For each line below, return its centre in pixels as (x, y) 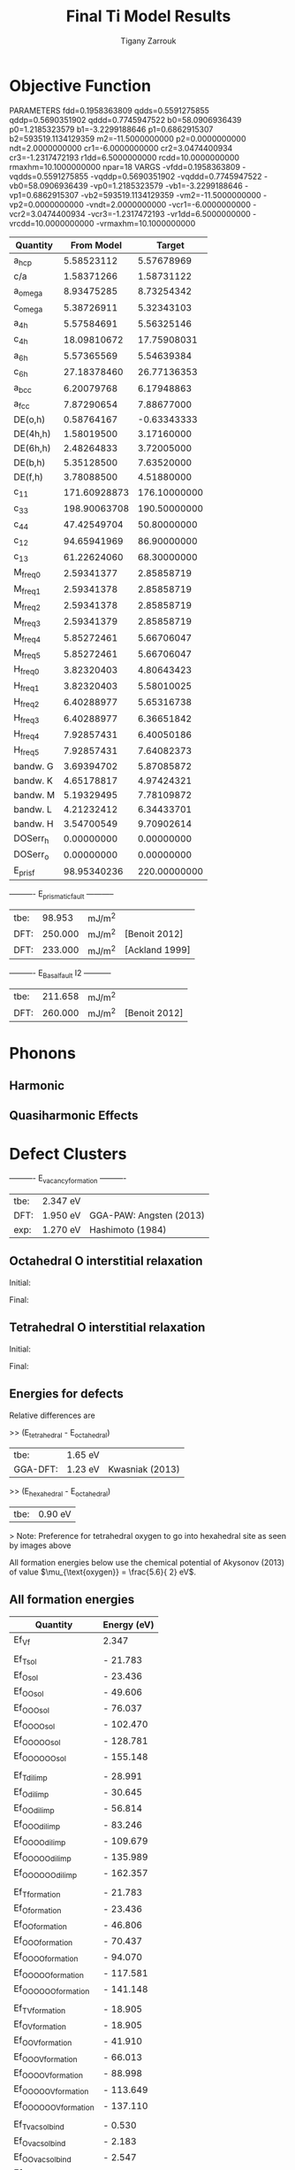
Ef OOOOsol (34, 1724)
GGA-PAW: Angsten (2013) (147, 1216)
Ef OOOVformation (45, 2057)
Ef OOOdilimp (37, 1824)
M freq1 (27, 589)
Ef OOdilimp (34, 1808)
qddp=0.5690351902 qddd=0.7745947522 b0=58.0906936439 (125, 119)
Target (170, 245)
